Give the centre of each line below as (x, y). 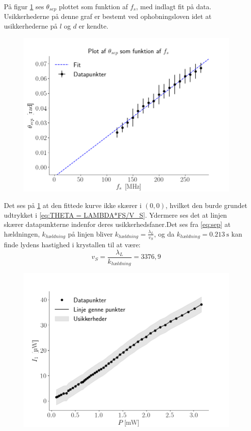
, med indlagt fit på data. (174, 6)
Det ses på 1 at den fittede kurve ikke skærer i (73, 205)
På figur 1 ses (24, 6)
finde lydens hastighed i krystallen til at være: (72, 244)
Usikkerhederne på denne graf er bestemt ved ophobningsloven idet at (108, 16)
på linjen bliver (90, 233)
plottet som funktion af (93, 6)
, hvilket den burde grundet (207, 205)
